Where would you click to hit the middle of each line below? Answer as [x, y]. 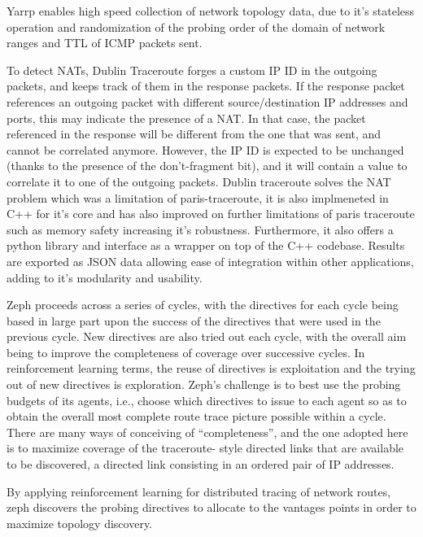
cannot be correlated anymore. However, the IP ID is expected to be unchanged [205, 149]
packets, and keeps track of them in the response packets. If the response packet [206, 86]
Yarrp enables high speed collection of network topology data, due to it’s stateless [211, 11]
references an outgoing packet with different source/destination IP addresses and [207, 101]
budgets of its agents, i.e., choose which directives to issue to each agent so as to [207, 400]
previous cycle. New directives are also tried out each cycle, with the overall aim [207, 336]
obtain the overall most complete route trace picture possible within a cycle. [196, 416]
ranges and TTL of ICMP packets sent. [105, 43]
